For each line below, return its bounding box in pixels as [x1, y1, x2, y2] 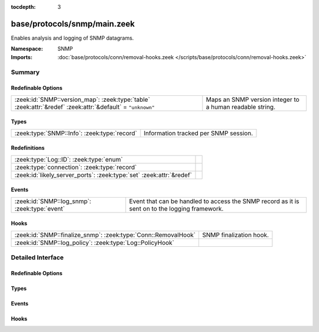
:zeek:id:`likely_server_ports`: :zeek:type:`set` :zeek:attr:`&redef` [14, 170, 192, 179]
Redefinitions [11, 144, 45, 152]
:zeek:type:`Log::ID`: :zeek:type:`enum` [14, 155, 123, 163]
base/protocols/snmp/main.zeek [11, 18, 135, 29]
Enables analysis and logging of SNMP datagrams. [11, 34, 134, 41]
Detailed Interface [11, 253, 64, 262]
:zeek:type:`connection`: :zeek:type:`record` [14, 163, 137, 171]
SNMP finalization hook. [201, 231, 269, 239]
